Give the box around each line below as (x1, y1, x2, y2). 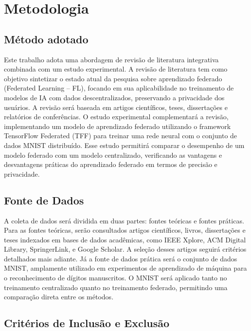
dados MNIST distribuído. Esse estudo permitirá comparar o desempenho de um (4, 140, 245, 150)
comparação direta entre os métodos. (4, 292, 114, 302)
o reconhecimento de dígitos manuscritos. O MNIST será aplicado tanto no (4, 273, 227, 283)
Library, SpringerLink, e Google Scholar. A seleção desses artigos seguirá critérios (4, 244, 247, 254)
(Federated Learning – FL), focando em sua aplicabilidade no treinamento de (4, 83, 234, 93)
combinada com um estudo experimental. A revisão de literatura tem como (4, 64, 228, 74)
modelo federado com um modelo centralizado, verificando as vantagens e (4, 149, 222, 160)
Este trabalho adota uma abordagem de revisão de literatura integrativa (4, 54, 219, 64)
